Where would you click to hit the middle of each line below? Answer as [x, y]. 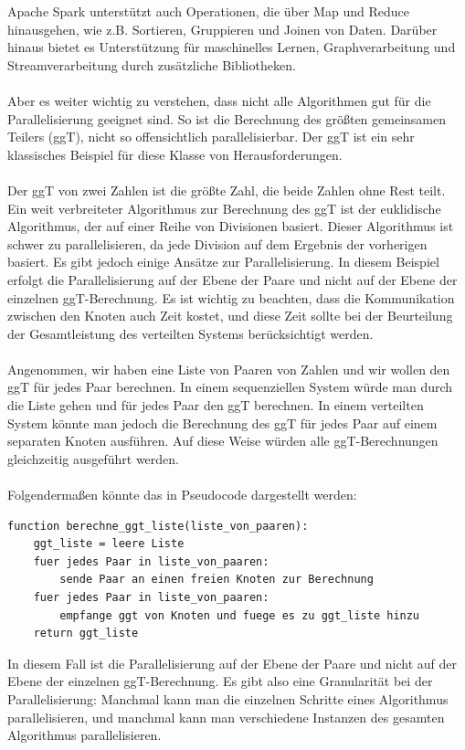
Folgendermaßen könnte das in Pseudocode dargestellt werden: [182, 495]
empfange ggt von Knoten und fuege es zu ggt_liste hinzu [240, 615]
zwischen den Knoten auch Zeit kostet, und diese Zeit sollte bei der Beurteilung [230, 316]
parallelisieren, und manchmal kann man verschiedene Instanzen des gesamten [226, 717]
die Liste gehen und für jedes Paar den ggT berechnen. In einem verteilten [216, 405]
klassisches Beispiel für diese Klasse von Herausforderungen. [175, 154]
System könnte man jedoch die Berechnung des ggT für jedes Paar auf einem [222, 423]
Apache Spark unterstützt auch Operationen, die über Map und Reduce [208, 11]
